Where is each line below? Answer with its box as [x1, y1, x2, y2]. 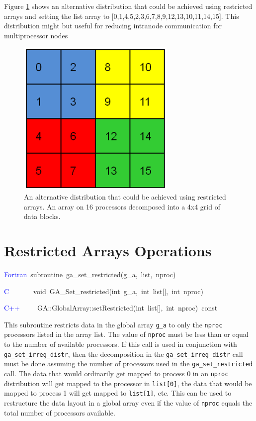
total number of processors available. [4, 407, 115, 418]
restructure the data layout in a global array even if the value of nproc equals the [4, 397, 253, 408]
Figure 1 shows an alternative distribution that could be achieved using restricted [4, 1, 253, 11]
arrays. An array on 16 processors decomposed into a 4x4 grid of [24, 201, 220, 211]
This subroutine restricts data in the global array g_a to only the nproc [4, 319, 223, 329]
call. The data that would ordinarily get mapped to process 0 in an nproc [4, 368, 229, 378]
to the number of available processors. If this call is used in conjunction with [4, 339, 237, 349]
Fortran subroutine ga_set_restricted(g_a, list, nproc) [4, 269, 176, 279]
